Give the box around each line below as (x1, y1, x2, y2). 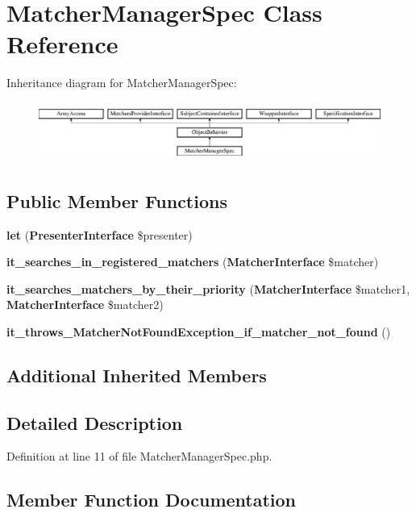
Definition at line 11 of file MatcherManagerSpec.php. (6, 448, 272, 465)
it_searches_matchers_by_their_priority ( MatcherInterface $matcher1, (6, 280, 410, 297)
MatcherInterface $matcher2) (6, 296, 164, 313)
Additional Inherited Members (6, 362, 267, 387)
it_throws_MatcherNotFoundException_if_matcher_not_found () (6, 323, 391, 340)
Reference (6, 27, 119, 60)
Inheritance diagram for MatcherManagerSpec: (6, 74, 237, 91)
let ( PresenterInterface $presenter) (6, 226, 193, 243)
